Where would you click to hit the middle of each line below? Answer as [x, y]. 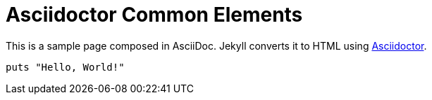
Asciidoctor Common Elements [154, 15]
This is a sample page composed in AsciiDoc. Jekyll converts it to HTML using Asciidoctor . [216, 45]
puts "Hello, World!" [65, 67]
